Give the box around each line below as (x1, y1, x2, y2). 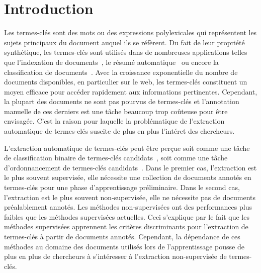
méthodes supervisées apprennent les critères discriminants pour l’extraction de (4, 221, 248, 232)
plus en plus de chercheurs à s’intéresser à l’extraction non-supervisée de (4, 251, 227, 261)
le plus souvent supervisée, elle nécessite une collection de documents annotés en (4, 172, 251, 183)
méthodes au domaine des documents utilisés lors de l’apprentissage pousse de (4, 241, 244, 251)
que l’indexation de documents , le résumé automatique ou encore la (4, 56, 219, 67)
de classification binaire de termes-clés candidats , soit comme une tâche (4, 152, 228, 163)
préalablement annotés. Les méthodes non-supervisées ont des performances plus (4, 202, 252, 212)
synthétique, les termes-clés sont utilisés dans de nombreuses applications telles (4, 47, 247, 57)
